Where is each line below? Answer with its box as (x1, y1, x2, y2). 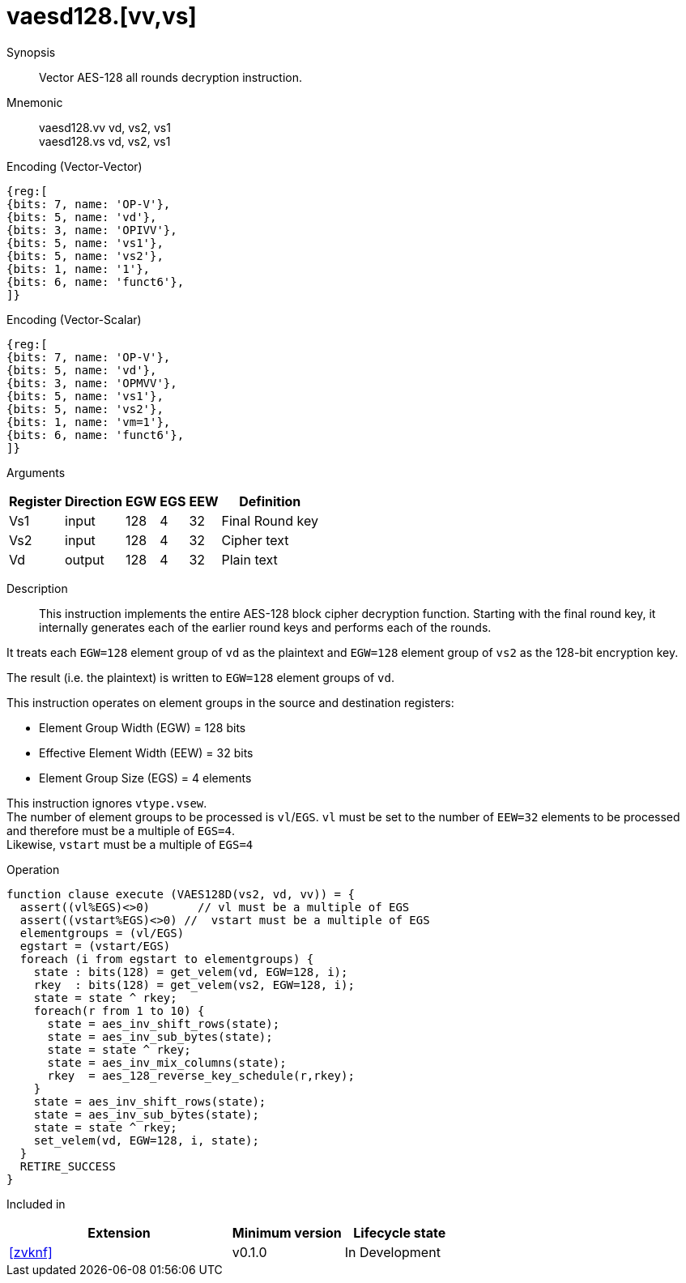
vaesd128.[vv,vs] (6, 2, 197, 30)
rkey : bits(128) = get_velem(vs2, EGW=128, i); (33, 978, 355, 991)
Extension (87, 1224, 151, 1241)
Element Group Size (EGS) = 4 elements (39, 770, 252, 785)
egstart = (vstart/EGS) (19, 939, 171, 953)
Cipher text (221, 531, 289, 548)
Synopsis (6, 45, 56, 59)
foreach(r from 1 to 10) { (33, 1004, 205, 1017)
